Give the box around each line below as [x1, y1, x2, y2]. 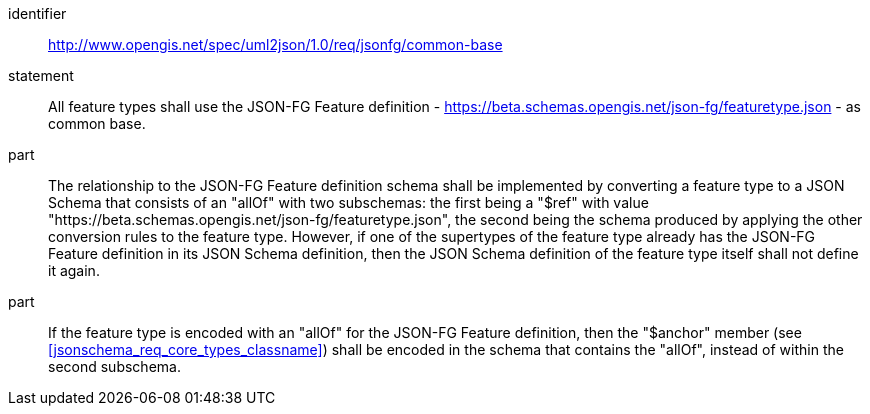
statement [8, 67, 74, 84]
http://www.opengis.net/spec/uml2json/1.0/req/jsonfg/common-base [48, 36, 503, 53]
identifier [8, 5, 67, 22]
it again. [48, 262, 100, 279]
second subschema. [48, 358, 181, 375]
